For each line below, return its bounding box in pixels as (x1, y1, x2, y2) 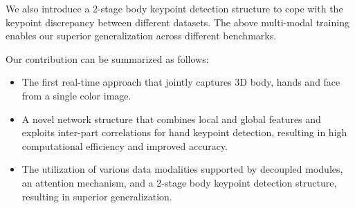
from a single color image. (21, 88, 131, 102)
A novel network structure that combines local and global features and (21, 111, 321, 126)
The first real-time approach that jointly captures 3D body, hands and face (21, 75, 340, 89)
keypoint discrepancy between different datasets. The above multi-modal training (6, 15, 349, 29)
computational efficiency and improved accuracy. (21, 138, 228, 153)
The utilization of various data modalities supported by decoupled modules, (21, 162, 343, 176)
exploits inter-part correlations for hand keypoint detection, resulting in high (21, 125, 347, 140)
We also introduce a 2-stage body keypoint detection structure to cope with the (6, 1, 343, 15)
